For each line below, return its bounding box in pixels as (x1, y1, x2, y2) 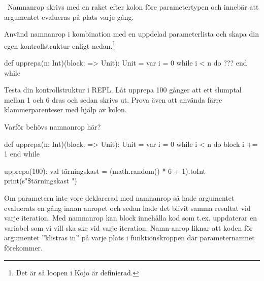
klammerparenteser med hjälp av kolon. (4, 104, 127, 115)
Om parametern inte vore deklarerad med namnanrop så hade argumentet (4, 192, 235, 203)
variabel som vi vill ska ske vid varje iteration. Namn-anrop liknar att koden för (4, 222, 253, 233)
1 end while (4, 148, 40, 159)
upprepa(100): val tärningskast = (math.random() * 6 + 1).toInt (4, 165, 206, 176)
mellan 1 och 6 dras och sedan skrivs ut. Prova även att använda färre (4, 94, 222, 105)
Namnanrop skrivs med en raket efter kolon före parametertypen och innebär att (7, 2, 259, 12)
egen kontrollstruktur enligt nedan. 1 (4, 39, 116, 51)
